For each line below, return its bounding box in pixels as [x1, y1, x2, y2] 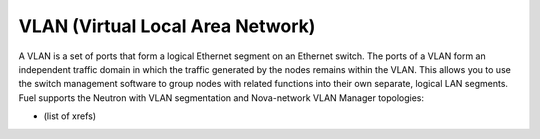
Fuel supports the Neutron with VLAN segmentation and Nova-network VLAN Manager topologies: [18, 91, 425, 104]
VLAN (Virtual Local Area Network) [18, 15, 316, 37]
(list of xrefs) [43, 110, 97, 122]
